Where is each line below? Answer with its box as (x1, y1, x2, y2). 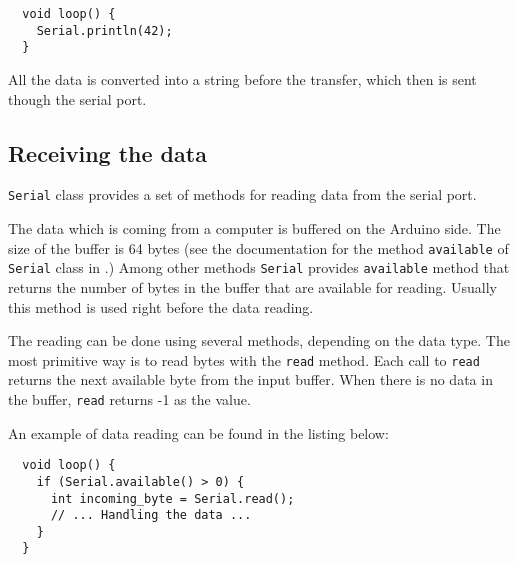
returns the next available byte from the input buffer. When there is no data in (8, 369, 493, 390)
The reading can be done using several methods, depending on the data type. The (8, 330, 510, 351)
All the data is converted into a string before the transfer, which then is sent (8, 68, 477, 89)
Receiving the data (8, 137, 207, 168)
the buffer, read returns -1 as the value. (8, 388, 251, 409)
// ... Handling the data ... (50, 508, 252, 523)
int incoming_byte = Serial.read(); (50, 491, 295, 506)
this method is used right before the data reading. (8, 296, 314, 317)
